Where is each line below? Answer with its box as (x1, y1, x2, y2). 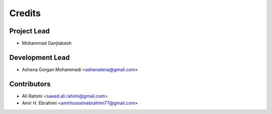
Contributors (9, 80, 51, 88)
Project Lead (9, 27, 50, 35)
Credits (9, 8, 41, 19)
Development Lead (9, 53, 70, 62)
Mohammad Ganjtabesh (22, 40, 72, 46)
